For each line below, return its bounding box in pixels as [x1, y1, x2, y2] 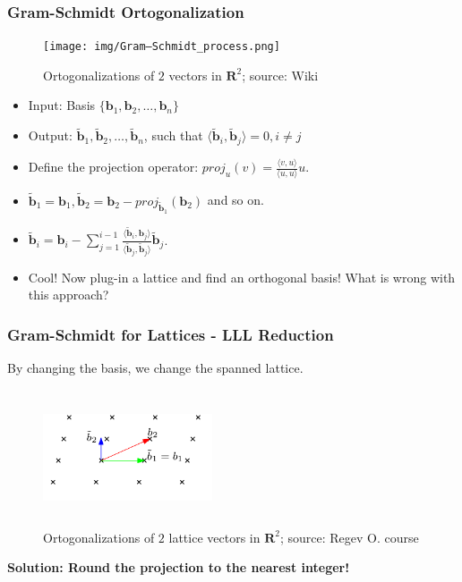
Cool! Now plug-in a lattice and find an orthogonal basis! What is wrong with [28, 267, 456, 286]
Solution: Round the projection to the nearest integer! [7, 558, 350, 577]
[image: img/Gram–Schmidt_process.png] [43, 40, 280, 54]
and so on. [207, 190, 264, 209]
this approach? [28, 285, 109, 304]
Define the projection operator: [28, 157, 199, 176]
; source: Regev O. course [279, 527, 419, 546]
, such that [143, 126, 203, 145]
